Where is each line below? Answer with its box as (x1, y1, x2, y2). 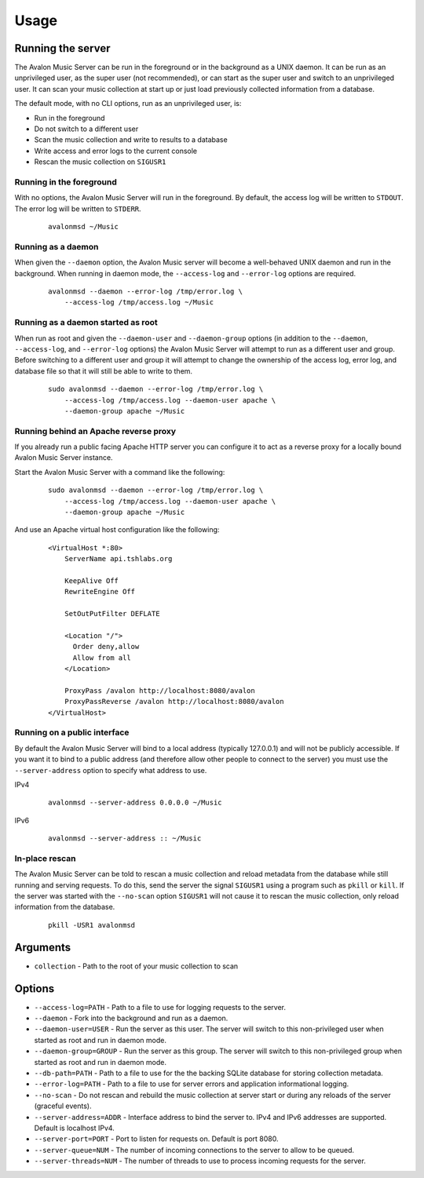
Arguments (14, 940, 71, 954)
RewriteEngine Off (64, 587, 136, 596)
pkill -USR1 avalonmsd (48, 921, 136, 929)
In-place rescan (14, 852, 76, 863)
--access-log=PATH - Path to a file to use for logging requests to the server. (34, 1002, 287, 1012)
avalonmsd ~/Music (48, 222, 119, 232)
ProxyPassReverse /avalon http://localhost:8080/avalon (64, 697, 284, 706)
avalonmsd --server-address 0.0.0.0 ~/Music (48, 798, 223, 808)
